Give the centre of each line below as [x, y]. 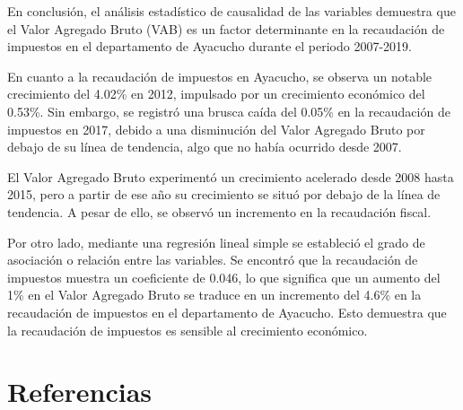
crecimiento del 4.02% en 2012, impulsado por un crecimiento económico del [216, 94]
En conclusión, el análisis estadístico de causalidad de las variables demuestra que [231, 11]
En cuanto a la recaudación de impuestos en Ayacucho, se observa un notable [220, 76]
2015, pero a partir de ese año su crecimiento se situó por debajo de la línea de [224, 194]
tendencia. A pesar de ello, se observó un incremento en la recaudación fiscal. [219, 211]
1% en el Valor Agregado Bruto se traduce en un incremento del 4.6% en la [214, 295]
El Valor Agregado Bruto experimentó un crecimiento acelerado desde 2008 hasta [231, 176]
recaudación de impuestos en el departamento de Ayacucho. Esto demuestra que [227, 312]
